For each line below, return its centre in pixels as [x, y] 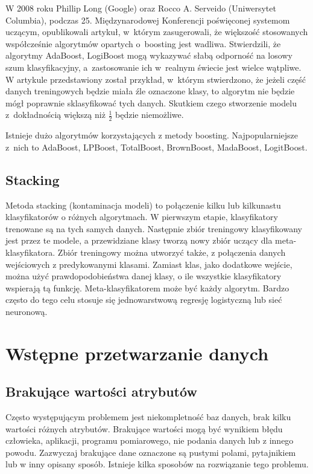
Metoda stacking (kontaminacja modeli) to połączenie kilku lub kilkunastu [143, 205]
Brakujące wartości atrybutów [101, 391]
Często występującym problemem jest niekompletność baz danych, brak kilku [148, 417]
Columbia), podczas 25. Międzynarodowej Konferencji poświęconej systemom [148, 20]
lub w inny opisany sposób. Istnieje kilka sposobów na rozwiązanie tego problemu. [157, 464]
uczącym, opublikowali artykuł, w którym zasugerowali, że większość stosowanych [157, 32]
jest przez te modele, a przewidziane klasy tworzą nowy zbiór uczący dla [139, 240]
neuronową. [27, 311]
